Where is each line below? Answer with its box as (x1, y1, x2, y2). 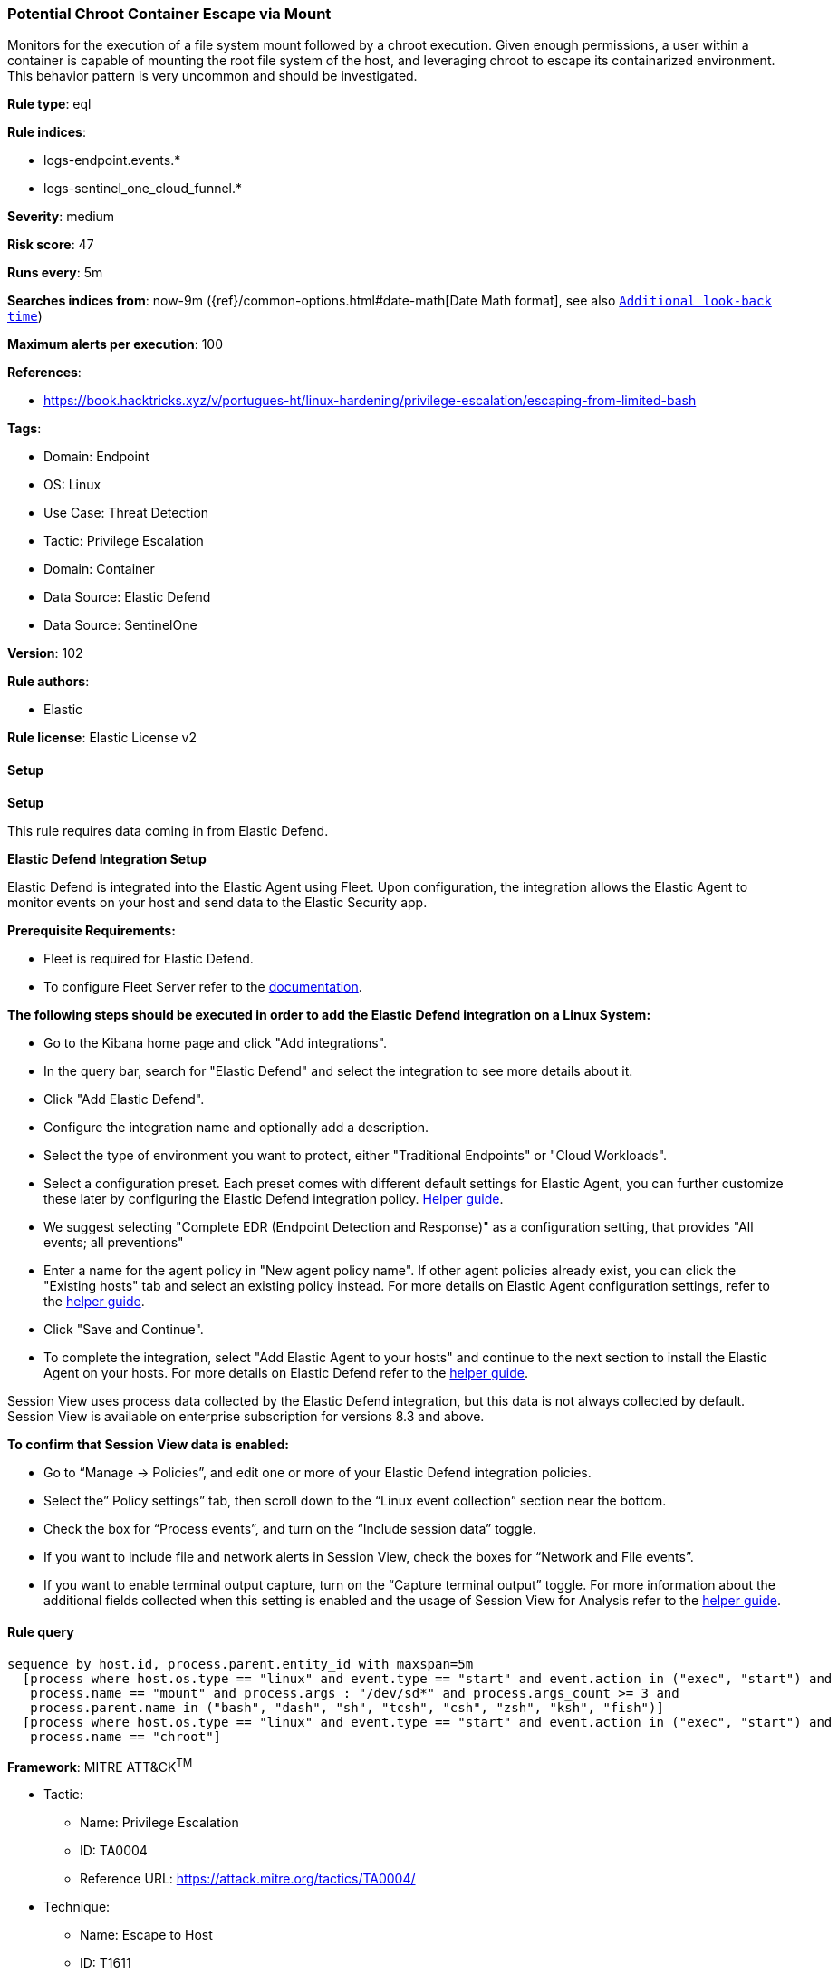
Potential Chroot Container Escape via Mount (7, 5, 332, 23)
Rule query (7, 1624, 74, 1641)
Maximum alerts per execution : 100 (7, 336, 224, 353)
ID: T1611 (80, 1955, 131, 1971)
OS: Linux (43, 477, 101, 493)
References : (7, 364, 82, 381)
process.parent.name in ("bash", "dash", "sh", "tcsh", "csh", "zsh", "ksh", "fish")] (30, 1699, 664, 1715)
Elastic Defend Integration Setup (7, 850, 207, 866)
